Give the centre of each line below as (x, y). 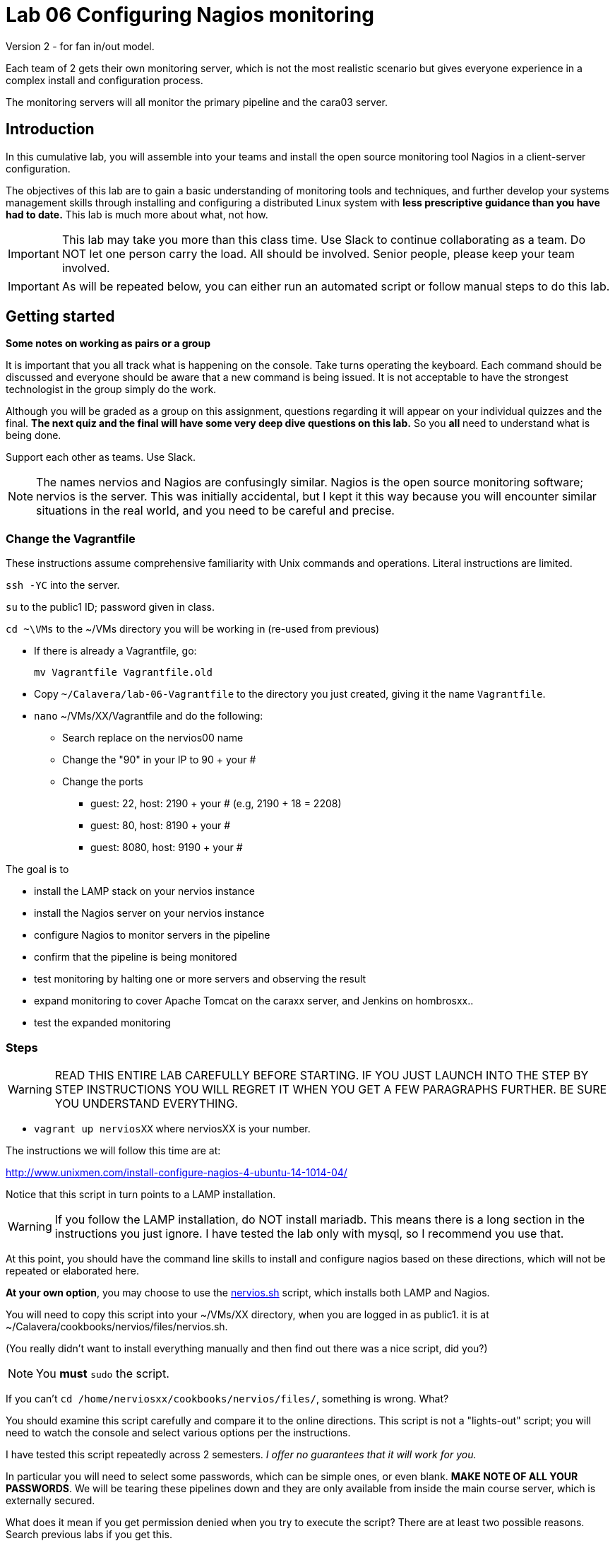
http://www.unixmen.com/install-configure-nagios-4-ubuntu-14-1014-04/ (177, 1172)
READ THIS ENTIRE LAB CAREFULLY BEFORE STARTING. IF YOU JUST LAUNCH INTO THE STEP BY (322, 1075)
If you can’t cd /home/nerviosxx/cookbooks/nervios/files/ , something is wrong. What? (227, 1398)
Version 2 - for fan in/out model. (80, 46)
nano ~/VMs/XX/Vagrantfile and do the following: (149, 716)
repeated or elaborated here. (72, 1270)
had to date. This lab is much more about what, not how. (137, 214)
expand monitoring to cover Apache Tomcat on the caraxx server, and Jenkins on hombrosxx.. (254, 1001)
